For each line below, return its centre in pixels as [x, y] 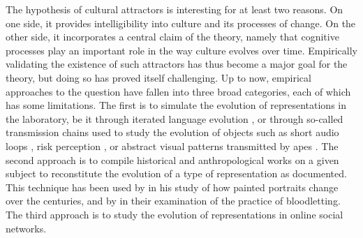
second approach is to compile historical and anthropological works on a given [172, 159]
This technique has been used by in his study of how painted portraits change [172, 187]
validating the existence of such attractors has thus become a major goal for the [177, 64]
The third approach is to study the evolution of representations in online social [175, 214]
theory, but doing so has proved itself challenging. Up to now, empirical [158, 77]
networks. [26, 228]
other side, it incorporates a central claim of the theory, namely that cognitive [172, 37]
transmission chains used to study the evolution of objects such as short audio [172, 132]
